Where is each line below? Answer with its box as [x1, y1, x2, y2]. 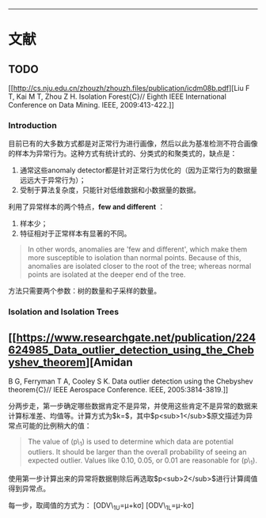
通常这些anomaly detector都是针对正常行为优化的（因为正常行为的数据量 [19, 165, 258, 175]
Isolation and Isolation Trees [8, 306, 120, 317]
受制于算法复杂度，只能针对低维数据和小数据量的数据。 [19, 185, 200, 195]
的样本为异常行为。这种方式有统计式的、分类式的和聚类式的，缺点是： [8, 149, 237, 158]
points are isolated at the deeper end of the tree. [27, 270, 186, 279]
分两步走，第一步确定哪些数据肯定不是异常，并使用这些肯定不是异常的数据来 [8, 401, 258, 411]
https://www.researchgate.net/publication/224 [16, 331, 256, 344]
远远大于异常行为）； [19, 176, 86, 185]
